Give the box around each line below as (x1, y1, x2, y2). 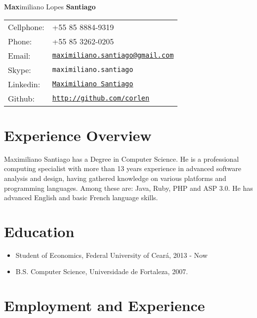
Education (4, 221, 75, 241)
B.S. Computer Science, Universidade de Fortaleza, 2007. (15, 266, 188, 277)
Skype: (8, 64, 31, 75)
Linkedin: (8, 78, 41, 90)
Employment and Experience (4, 295, 205, 316)
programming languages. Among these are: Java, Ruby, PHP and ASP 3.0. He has (4, 182, 253, 193)
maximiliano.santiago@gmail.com (52, 51, 174, 60)
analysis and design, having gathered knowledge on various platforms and (4, 173, 226, 183)
